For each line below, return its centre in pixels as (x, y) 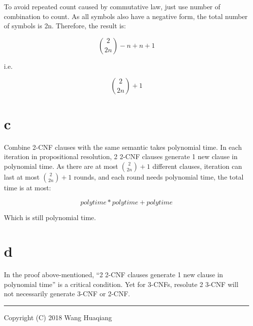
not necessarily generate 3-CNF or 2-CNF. (67, 294)
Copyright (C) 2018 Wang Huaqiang (58, 317)
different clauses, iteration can (197, 166)
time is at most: (27, 187)
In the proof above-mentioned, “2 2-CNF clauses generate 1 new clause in (114, 274)
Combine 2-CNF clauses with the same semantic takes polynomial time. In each (123, 147)
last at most (22, 176)
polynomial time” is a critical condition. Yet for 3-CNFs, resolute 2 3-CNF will (121, 284)
